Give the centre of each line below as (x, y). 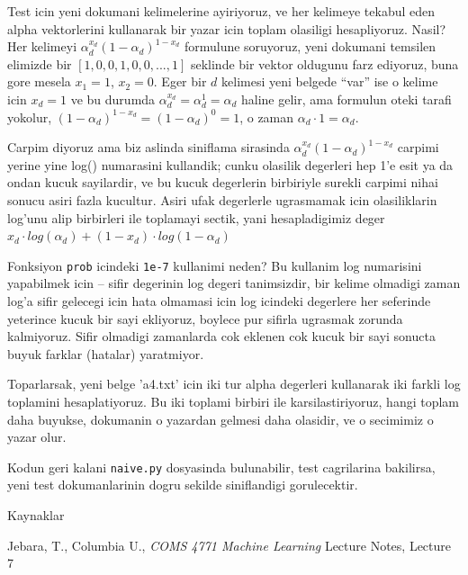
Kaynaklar (36, 514)
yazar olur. (37, 437)
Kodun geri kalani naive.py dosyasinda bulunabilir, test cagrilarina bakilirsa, (221, 467)
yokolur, (30, 117)
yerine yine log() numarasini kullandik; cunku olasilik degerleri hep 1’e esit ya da (230, 164)
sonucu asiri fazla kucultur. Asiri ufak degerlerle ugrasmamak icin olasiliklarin (222, 199)
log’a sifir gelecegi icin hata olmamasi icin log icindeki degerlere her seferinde (219, 300)
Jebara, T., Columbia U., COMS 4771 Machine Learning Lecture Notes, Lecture (229, 545)
